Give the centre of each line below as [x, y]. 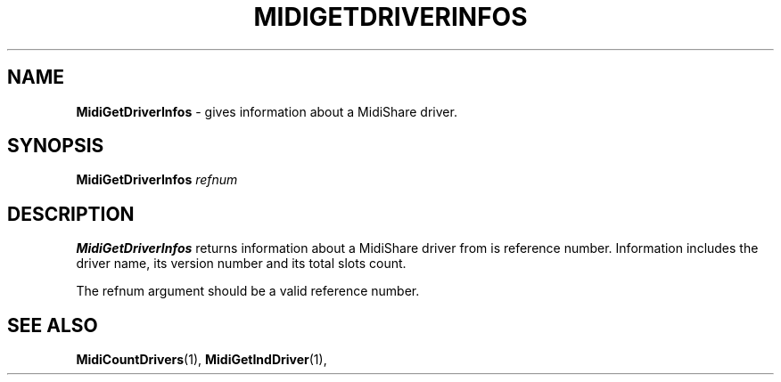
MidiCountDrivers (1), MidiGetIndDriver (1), [201, 360]
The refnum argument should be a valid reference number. [248, 291]
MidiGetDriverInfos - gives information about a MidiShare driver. [267, 111]
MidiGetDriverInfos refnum [157, 180]
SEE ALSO [53, 325]
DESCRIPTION [71, 214]
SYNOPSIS [56, 146]
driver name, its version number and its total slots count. [241, 264]
